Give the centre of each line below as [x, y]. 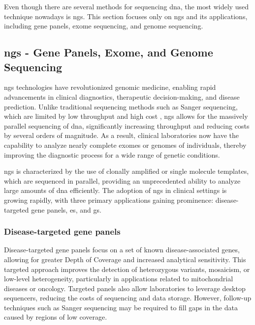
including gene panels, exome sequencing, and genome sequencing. [104, 26]
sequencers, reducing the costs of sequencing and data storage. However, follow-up [128, 298]
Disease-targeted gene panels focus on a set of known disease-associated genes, [122, 250]
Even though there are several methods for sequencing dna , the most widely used [126, 6]
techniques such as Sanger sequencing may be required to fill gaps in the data [121, 307]
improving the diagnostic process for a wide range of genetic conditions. [112, 154]
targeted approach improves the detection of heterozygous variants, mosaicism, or [127, 269]
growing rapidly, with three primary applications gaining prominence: [109, 200]
